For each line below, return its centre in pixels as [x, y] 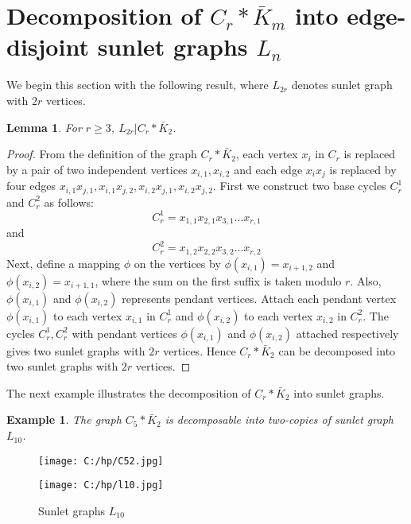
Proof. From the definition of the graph [102, 154]
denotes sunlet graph [342, 85]
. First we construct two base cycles [299, 186]
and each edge [268, 169]
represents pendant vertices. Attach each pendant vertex [259, 298]
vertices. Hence [200, 350]
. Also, [366, 280]
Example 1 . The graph [64, 419]
